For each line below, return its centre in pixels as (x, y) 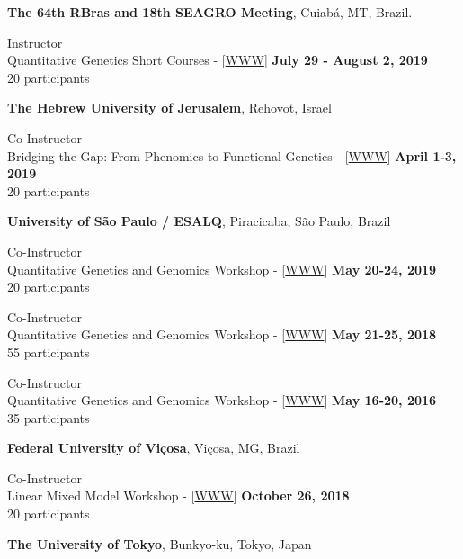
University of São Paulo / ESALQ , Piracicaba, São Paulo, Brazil (199, 221)
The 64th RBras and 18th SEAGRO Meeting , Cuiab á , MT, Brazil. (210, 12)
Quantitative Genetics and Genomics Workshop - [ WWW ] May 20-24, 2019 (222, 269)
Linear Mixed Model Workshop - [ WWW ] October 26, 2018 (178, 496)
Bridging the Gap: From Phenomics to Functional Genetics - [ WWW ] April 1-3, (232, 155)
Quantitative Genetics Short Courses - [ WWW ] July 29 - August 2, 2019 (218, 60)
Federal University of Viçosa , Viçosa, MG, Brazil (154, 448)
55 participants (49, 352)
